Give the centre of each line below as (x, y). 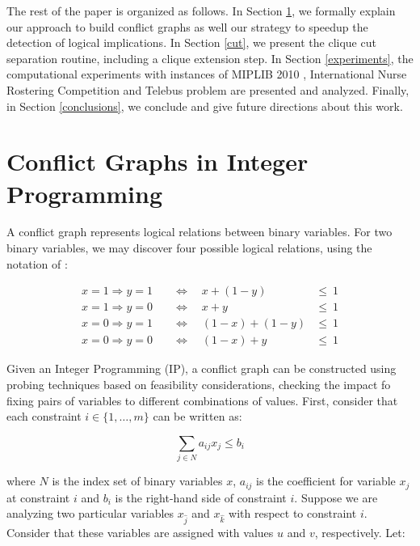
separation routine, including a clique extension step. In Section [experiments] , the (210, 58)
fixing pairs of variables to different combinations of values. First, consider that (202, 400)
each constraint (44, 416)
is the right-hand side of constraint (201, 497)
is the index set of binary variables (137, 481)
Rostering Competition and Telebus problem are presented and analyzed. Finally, (208, 89)
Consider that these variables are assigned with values (140, 532)
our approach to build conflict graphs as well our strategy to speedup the (187, 26)
